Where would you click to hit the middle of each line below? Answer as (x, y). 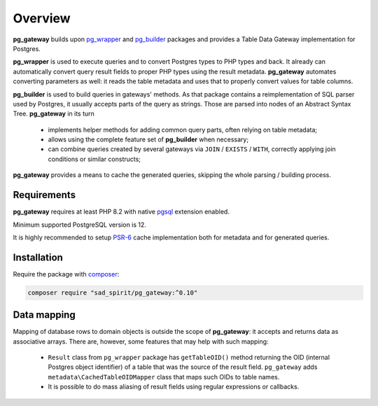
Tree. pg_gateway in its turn (54, 114)
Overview (42, 18)
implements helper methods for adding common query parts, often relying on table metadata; (183, 129)
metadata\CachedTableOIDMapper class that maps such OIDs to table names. (164, 377)
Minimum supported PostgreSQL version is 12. (80, 225)
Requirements (44, 195)
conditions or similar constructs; (94, 159)
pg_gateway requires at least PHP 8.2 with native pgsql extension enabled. (121, 212)
